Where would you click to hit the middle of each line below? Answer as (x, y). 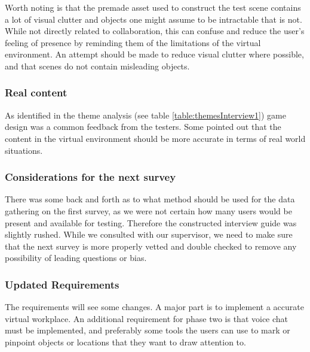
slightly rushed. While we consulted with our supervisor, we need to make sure (149, 234)
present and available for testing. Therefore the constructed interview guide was (151, 222)
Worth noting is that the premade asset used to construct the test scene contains (153, 7)
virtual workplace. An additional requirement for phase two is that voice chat (147, 318)
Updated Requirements (62, 284)
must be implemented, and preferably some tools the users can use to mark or (148, 330)
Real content (36, 92)
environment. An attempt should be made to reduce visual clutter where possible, (154, 54)
